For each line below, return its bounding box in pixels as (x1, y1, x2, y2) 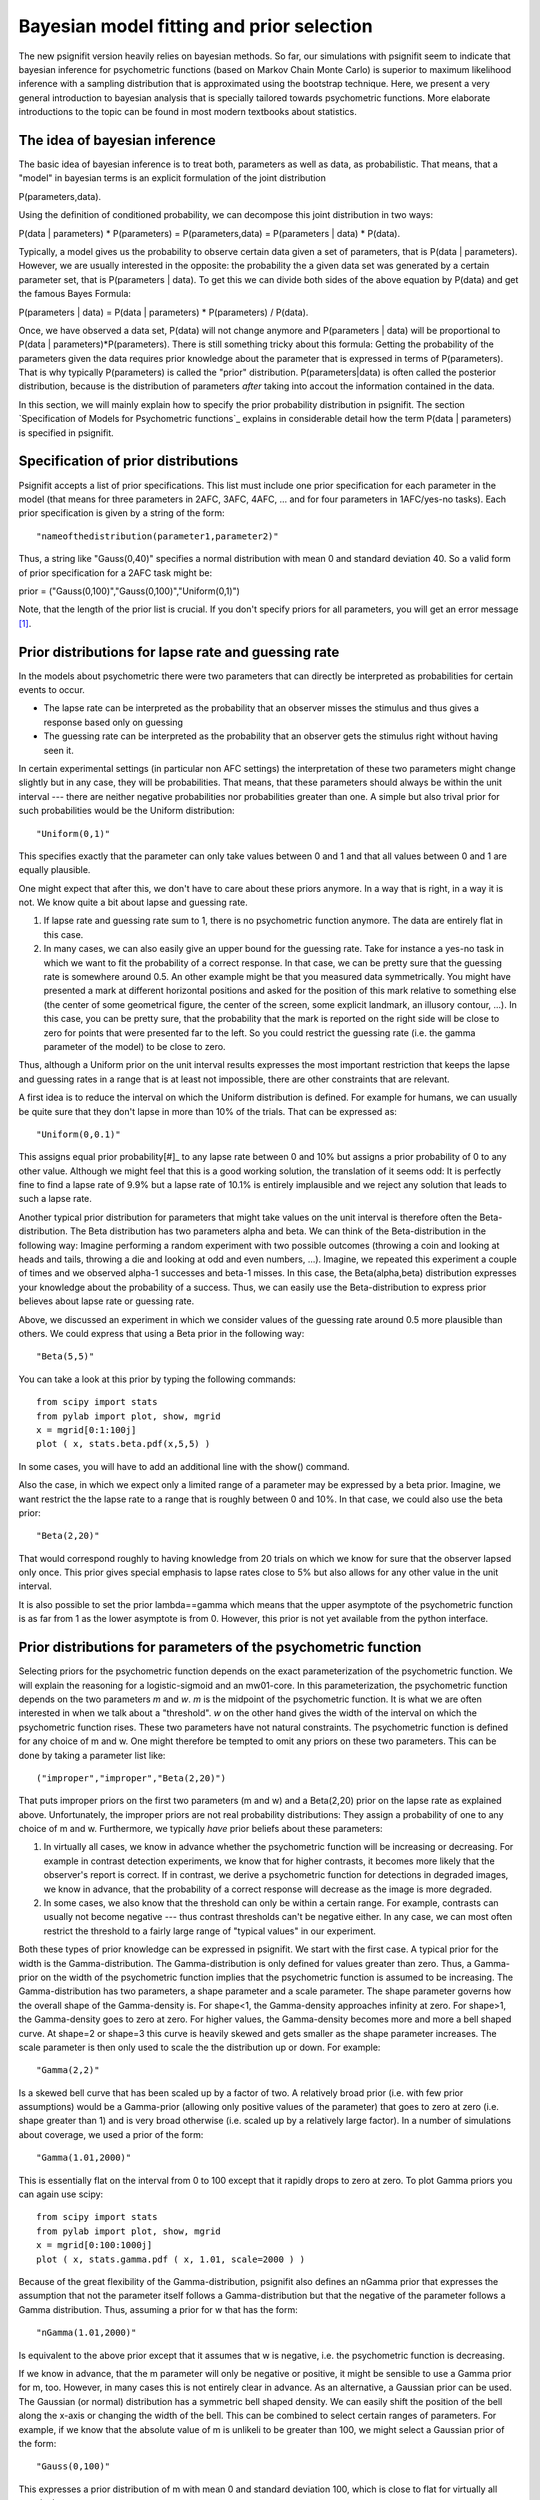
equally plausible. (18, 864, 91, 876)
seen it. (43, 744, 74, 756)
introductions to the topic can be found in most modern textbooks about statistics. (18, 106, 357, 118)
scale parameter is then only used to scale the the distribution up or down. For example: (18, 2041, 381, 2053)
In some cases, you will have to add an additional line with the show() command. (18, 1460, 350, 1472)
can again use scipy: (18, 2188, 104, 2200)
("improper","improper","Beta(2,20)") (36, 1772, 227, 1784)
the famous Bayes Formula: (18, 288, 132, 300)
